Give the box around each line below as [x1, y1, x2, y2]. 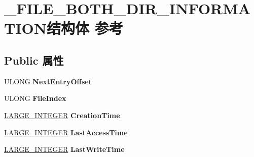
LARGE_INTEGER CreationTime [4, 110, 120, 120]
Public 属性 [4, 52, 64, 68]
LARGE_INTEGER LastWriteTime [4, 144, 125, 154]
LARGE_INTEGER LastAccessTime [4, 127, 128, 137]
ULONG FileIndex [4, 93, 66, 103]
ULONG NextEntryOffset [4, 76, 92, 86]
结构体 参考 [47, 18, 123, 38]
